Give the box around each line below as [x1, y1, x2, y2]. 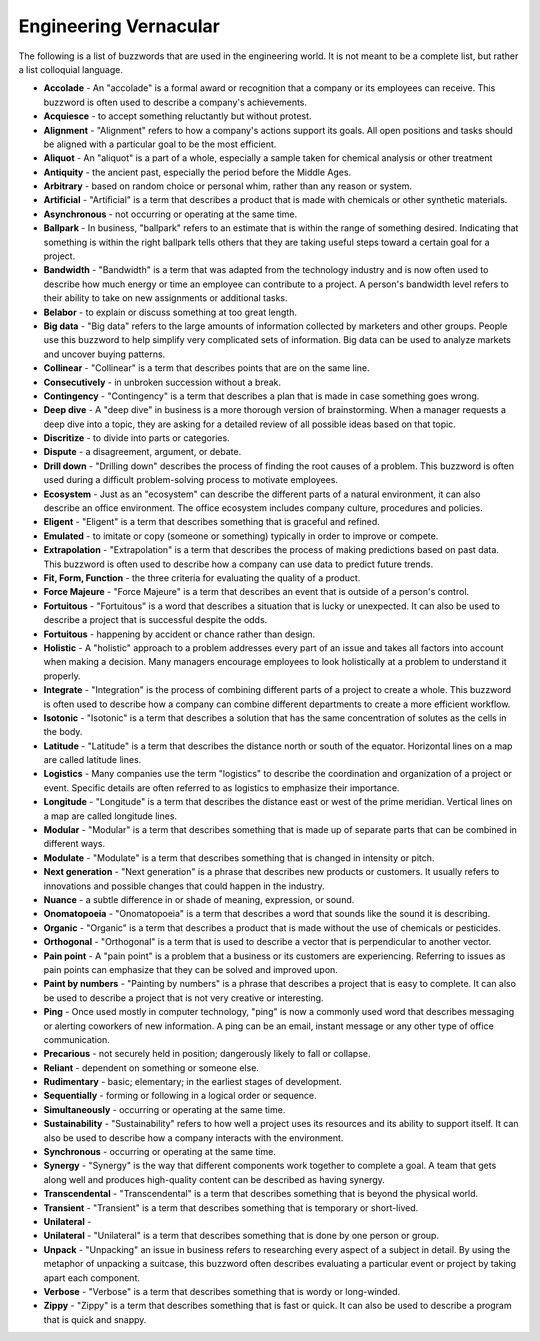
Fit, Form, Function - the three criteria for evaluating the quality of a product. [43, 572, 361, 584]
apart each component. [43, 1271, 140, 1284]
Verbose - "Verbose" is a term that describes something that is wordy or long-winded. [43, 1285, 401, 1297]
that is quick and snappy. [43, 1313, 147, 1325]
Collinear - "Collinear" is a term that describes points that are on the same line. [43, 362, 370, 374]
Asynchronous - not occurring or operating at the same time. [43, 208, 298, 220]
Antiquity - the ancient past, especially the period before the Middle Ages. [43, 166, 352, 178]
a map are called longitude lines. [43, 810, 178, 822]
